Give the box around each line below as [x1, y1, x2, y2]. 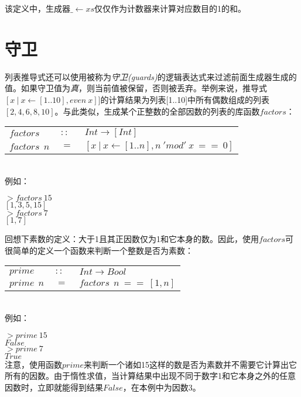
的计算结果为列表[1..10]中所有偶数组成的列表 [100, 93, 270, 105]
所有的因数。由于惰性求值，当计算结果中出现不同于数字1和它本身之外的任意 [5, 370, 296, 382]
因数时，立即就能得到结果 [5, 381, 103, 393]
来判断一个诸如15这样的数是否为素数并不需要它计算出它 [84, 358, 297, 370]
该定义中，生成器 [5, 2, 70, 14]
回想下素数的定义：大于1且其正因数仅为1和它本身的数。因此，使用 [5, 233, 259, 245]
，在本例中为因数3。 [122, 381, 201, 393]
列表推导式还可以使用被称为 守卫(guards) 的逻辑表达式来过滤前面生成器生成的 [5, 70, 297, 82]
